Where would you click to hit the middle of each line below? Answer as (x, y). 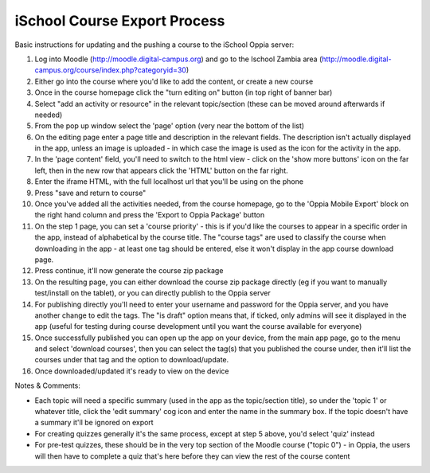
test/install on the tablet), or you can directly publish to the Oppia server (152, 293)
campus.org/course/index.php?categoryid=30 (111, 70)
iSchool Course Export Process (120, 21)
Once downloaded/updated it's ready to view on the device (132, 371)
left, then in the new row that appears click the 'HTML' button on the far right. (161, 170)
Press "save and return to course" (90, 193)
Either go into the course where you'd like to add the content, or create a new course (174, 81)
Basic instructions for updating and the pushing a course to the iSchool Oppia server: (154, 45)
